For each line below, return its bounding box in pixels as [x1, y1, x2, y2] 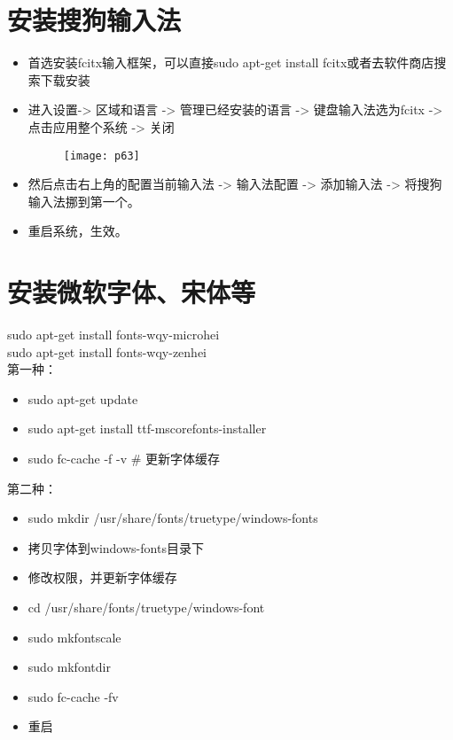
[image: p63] [63, 149, 140, 162]
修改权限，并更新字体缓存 [27, 568, 177, 587]
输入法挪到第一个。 [27, 191, 140, 210]
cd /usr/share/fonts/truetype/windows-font [27, 598, 265, 616]
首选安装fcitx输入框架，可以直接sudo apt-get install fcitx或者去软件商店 [27, 53, 434, 72]
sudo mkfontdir [27, 658, 111, 676]
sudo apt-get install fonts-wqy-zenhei [7, 342, 207, 361]
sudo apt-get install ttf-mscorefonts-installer [27, 419, 267, 438]
